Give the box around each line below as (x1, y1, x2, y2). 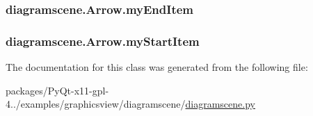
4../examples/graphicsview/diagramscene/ (6, 97, 186, 111)
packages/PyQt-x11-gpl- (6, 83, 109, 97)
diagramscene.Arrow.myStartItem (6, 32, 200, 49)
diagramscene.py (185, 97, 255, 111)
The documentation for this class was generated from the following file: (6, 60, 308, 74)
